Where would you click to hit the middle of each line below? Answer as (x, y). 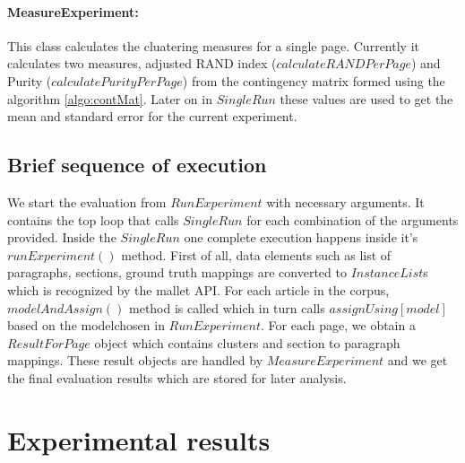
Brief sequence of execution (137, 165)
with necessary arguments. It (345, 201)
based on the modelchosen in (86, 325)
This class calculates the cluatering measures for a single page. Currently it (213, 45)
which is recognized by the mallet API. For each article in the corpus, (198, 289)
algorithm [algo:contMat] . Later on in (110, 98)
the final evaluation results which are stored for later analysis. (177, 377)
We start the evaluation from (87, 201)
